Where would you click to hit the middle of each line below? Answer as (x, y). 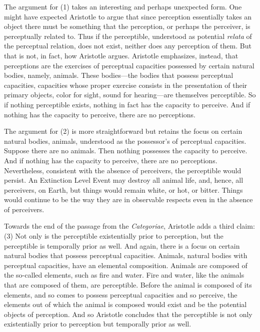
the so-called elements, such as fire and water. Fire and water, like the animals (124, 275)
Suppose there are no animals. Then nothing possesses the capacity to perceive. (126, 151)
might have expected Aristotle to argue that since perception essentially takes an (128, 16)
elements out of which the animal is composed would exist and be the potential (125, 304)
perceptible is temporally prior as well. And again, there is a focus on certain (122, 245)
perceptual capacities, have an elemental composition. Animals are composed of (126, 265)
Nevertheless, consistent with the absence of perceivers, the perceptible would (123, 170)
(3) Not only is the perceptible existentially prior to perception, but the (114, 236)
